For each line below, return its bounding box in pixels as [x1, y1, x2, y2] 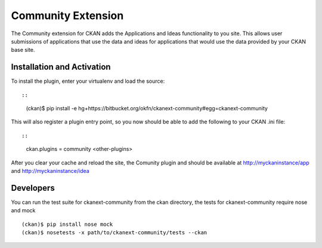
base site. [11, 46, 35, 54]
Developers [11, 182, 55, 193]
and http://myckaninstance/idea [11, 167, 89, 174]
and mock [11, 207, 36, 214]
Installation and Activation [11, 62, 111, 72]
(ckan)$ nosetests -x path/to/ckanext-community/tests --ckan [21, 230, 208, 236]
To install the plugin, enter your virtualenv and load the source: [11, 77, 165, 85]
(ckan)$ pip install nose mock [21, 221, 113, 228]
